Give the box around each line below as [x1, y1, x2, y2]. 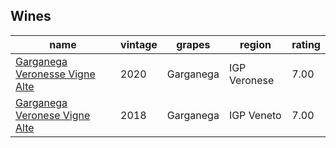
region [239, 37, 272, 51]
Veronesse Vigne [15, 67, 96, 81]
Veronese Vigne [15, 108, 91, 122]
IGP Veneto [228, 108, 282, 122]
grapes [176, 37, 211, 51]
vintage [120, 37, 158, 51]
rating [291, 37, 321, 51]
